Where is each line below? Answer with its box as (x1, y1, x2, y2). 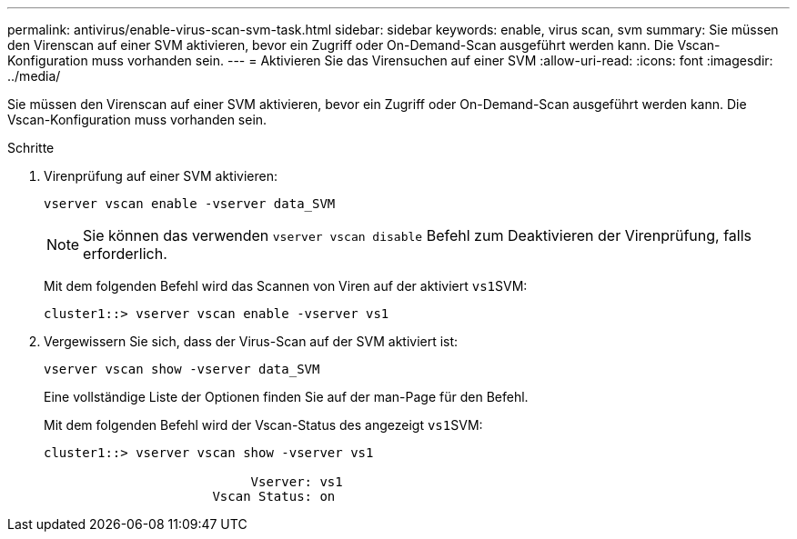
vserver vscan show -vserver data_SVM (44, 362, 320, 376)
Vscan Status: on (212, 489, 336, 504)
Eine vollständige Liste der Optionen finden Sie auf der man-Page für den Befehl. (44, 389, 529, 404)
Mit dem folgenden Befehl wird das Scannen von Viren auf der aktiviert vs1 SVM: (44, 278, 528, 294)
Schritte (7, 140, 55, 155)
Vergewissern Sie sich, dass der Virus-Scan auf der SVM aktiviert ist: (44, 334, 459, 349)
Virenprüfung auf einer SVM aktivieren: (44, 168, 278, 184)
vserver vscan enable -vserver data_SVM (44, 196, 336, 211)
